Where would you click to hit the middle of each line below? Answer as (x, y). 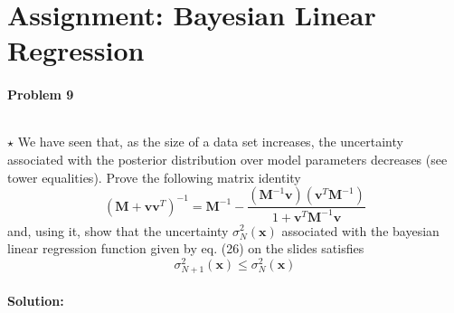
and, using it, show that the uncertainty (118, 230)
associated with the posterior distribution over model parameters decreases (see (227, 159)
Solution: (36, 300)
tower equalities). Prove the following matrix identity (154, 177)
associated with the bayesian (360, 230)
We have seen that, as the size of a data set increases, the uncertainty (210, 142)
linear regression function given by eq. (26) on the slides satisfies (186, 248)
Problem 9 (41, 95)
